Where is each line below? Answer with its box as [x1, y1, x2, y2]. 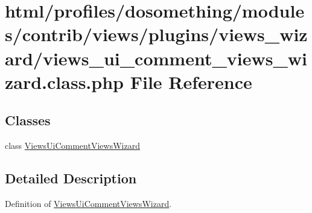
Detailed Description [5, 169, 137, 188]
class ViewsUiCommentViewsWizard [5, 139, 140, 152]
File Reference [130, 69, 252, 94]
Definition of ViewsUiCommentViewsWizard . [5, 197, 172, 209]
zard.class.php [5, 69, 124, 94]
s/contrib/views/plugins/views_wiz [5, 22, 308, 47]
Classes [5, 111, 51, 129]
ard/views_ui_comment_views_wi [5, 45, 307, 70]
